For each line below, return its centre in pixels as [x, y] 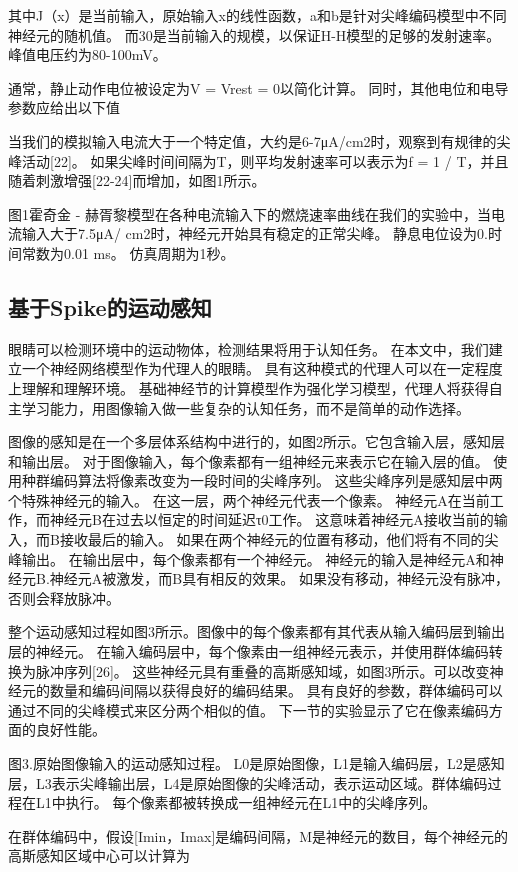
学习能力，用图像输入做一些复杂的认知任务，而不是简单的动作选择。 [245, 407]
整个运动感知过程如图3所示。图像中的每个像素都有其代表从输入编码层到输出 [256, 631]
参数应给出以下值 [64, 107]
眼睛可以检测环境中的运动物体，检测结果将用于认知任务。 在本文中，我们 [248, 348]
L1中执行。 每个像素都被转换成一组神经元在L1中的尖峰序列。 [236, 802]
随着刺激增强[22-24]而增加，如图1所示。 [137, 180]
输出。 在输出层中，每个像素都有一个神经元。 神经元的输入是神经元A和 [255, 558]
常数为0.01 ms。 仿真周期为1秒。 [128, 252]
